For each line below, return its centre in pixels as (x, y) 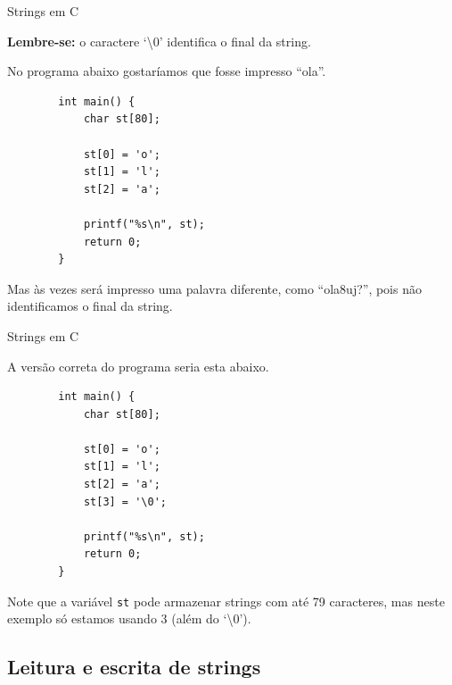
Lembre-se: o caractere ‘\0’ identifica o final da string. (159, 41)
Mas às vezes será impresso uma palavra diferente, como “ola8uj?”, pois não (214, 288)
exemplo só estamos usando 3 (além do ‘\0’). (129, 618)
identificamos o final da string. (90, 306)
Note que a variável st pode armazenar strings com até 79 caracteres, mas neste (226, 601)
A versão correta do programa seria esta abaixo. (138, 366)
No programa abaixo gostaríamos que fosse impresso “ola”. (167, 71)
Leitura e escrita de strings (134, 667)
